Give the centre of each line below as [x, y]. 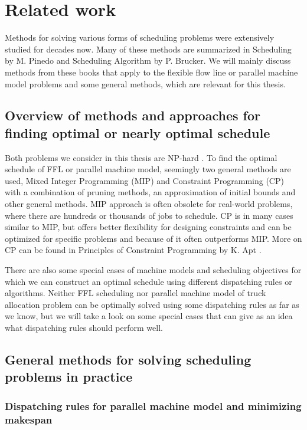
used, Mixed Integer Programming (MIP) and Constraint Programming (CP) [144, 180]
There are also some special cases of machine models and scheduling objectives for [153, 270]
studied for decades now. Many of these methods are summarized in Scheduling [148, 49]
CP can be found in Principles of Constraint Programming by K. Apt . [133, 250]
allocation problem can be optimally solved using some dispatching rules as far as [152, 304]
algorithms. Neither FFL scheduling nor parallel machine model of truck [135, 293]
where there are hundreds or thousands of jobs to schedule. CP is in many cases [149, 215]
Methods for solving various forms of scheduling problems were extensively [140, 37]
